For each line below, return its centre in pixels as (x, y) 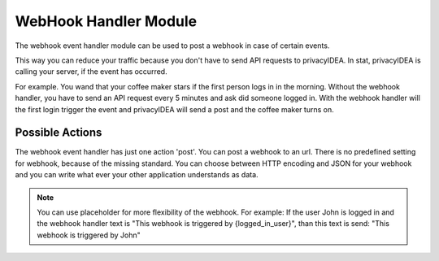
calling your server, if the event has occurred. (91, 72)
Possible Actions (59, 133)
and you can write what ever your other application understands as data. (137, 175)
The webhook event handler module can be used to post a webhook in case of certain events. (172, 46)
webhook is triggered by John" (89, 235)
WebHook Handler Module (106, 21)
